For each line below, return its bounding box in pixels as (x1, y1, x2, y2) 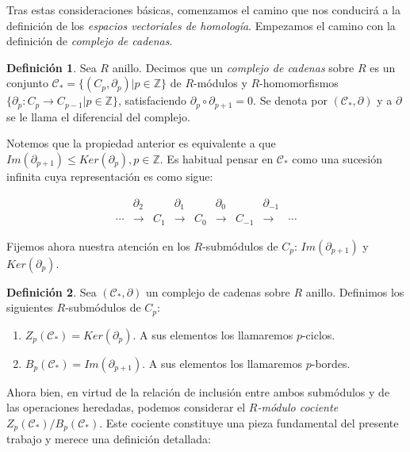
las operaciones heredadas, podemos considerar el (6, 399, 246, 416)
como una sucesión (292, 151, 383, 167)
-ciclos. (301, 326, 335, 343)
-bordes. (311, 354, 351, 371)
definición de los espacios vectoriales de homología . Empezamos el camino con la (6, 17, 396, 33)
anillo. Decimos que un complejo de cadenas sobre (112, 59, 354, 75)
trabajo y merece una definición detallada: (6, 431, 211, 447)
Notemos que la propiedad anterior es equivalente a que (6, 135, 276, 151)
